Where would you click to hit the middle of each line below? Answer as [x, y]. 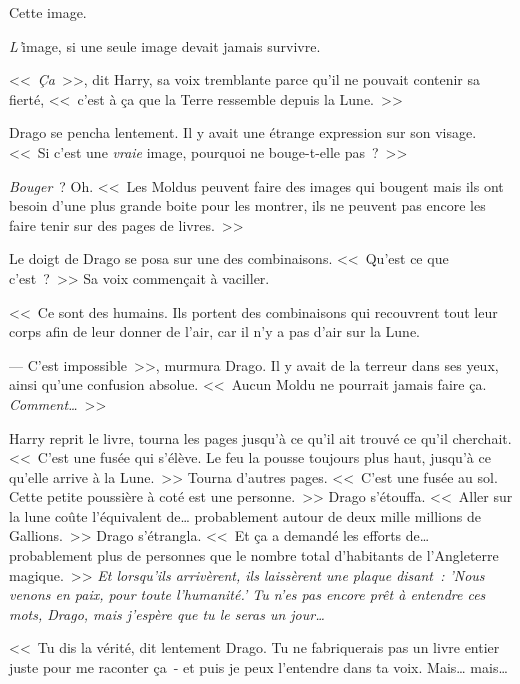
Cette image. [48, 12]
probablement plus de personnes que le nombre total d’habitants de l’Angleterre [254, 555]
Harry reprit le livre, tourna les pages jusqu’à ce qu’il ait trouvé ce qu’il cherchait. [260, 437]
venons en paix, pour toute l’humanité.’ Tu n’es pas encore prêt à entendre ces [247, 594]
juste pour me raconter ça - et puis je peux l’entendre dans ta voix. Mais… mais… [258, 667]
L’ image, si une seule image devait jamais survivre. [165, 45]
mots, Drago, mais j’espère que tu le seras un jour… [167, 613]
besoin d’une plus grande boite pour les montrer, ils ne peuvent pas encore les [247, 205]
